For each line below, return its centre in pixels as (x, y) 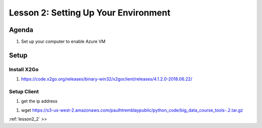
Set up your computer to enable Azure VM (63, 42)
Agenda (21, 30)
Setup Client (24, 91)
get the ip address (39, 101)
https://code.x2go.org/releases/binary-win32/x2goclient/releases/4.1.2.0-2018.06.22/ (107, 79)
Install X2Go (24, 69)
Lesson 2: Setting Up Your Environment (90, 13)
